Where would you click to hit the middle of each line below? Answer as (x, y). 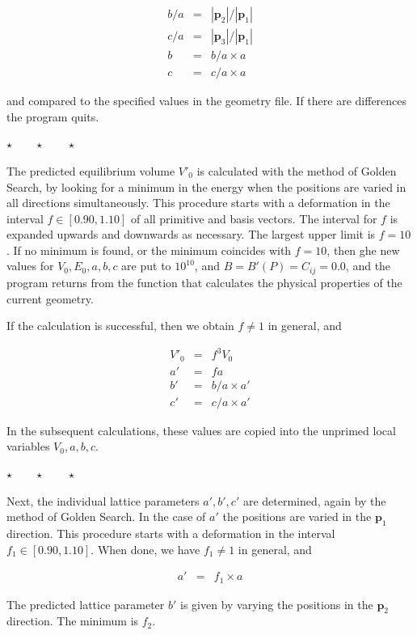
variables (28, 446)
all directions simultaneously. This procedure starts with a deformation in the (198, 203)
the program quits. (53, 116)
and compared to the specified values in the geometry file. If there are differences (207, 101)
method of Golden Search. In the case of (106, 516)
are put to (146, 266)
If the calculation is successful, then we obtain (120, 326)
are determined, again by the (314, 500)
